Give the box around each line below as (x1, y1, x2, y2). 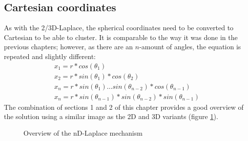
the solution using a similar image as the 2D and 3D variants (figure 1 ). (4, 111, 218, 121)
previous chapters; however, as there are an (4, 41, 133, 52)
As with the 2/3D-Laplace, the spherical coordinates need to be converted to (4, 22, 234, 33)
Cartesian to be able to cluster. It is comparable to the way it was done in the (4, 32, 238, 42)
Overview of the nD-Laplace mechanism (23, 127, 143, 138)
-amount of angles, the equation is (139, 41, 241, 52)
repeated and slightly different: (4, 51, 96, 61)
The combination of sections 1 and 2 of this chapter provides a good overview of (4, 101, 244, 112)
